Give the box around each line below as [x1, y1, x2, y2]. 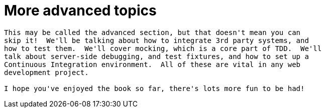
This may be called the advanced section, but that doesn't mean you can [4, 28, 301, 36]
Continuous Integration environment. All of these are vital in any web [4, 60, 301, 68]
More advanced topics [4, 2, 157, 19]
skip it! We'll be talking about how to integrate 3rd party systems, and [4, 36, 309, 44]
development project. [4, 68, 89, 76]
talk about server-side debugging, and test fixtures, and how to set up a [4, 52, 309, 60]
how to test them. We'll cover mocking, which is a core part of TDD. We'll [4, 44, 322, 52]
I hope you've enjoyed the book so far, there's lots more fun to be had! [4, 84, 305, 92]
